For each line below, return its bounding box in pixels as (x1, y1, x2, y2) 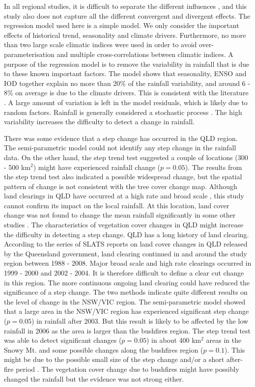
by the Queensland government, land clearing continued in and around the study (4, 248, 247, 258)
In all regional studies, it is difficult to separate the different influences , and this (4, 1, 247, 11)
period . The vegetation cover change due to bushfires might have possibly (16, 363, 239, 374)
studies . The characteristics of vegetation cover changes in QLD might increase (4, 220, 244, 230)
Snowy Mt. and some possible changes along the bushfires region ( (4, 344, 203, 355)
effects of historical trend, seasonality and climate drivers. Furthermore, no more (4, 29, 246, 40)
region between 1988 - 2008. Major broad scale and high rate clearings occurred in (4, 258, 252, 268)
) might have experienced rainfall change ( (33, 162, 161, 172)
